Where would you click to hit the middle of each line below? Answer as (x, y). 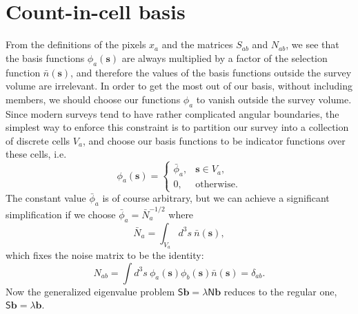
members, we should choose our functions (93, 99)
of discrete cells (38, 140)
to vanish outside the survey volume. (274, 99)
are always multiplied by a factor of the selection (225, 57)
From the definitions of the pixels (76, 44)
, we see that (312, 44)
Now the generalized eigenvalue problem (90, 291)
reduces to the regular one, (280, 291)
